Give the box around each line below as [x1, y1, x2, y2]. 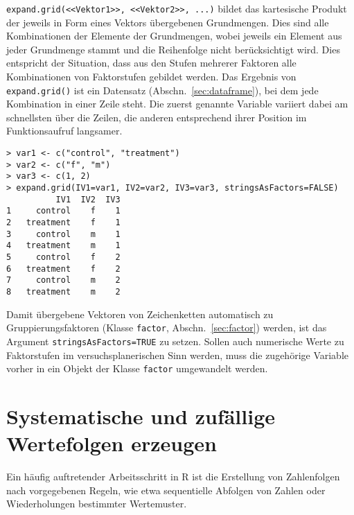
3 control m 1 [6, 229, 121, 239]
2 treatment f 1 [6, 218, 121, 227]
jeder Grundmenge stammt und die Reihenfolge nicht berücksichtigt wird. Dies [6, 42, 340, 56]
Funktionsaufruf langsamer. [6, 123, 123, 138]
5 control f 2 [6, 252, 121, 262]
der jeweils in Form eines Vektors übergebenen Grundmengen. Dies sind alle [6, 15, 329, 29]
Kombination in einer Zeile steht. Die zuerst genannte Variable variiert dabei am [6, 96, 348, 111]
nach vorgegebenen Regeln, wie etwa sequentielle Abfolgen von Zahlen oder [6, 482, 326, 497]
